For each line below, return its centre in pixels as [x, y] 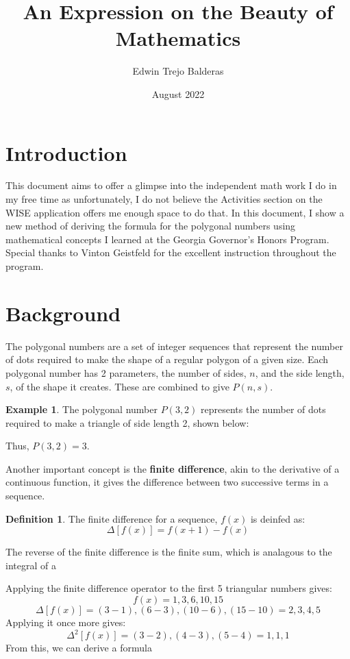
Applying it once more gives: [66, 622]
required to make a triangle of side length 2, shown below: [127, 422]
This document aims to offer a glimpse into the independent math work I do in [171, 185]
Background [63, 313]
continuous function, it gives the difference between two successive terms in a [167, 482]
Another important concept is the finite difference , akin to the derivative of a [173, 468]
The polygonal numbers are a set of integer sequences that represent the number [174, 346]
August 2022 [178, 94]
